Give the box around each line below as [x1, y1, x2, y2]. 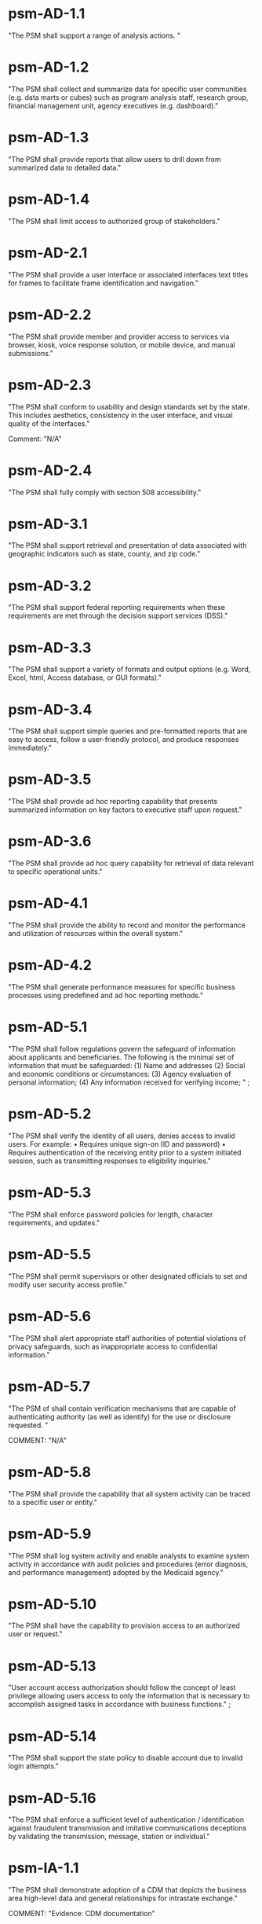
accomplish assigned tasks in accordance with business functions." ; [8, 1699, 231, 1709]
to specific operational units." [8, 867, 104, 876]
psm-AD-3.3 [8, 638, 92, 656]
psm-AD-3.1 [8, 515, 88, 533]
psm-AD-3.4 [8, 700, 93, 718]
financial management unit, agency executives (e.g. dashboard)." [8, 101, 219, 110]
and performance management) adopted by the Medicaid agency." [8, 1567, 224, 1577]
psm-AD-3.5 [8, 771, 92, 788]
